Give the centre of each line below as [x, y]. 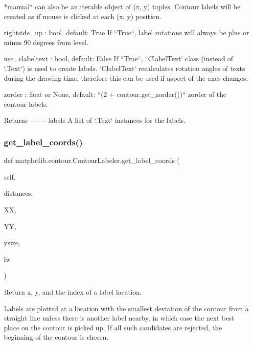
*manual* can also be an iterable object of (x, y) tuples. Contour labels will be [122, 6]
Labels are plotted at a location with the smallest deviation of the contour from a [126, 308]
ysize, [12, 242]
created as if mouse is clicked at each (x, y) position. [83, 16]
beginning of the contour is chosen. [56, 337]
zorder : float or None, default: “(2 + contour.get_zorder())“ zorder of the [115, 94]
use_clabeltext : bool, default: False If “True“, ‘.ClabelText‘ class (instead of [119, 58]
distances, [19, 193]
